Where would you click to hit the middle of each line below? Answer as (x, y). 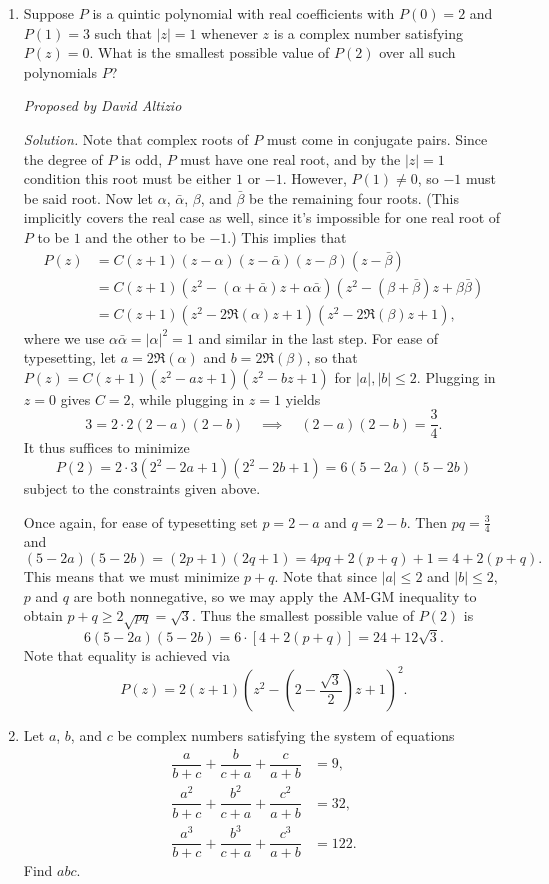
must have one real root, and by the (290, 158)
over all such (417, 52)
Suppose (49, 13)
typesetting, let (70, 357)
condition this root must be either (127, 178)
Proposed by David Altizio (102, 105)
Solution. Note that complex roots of (136, 138)
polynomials (60, 71)
